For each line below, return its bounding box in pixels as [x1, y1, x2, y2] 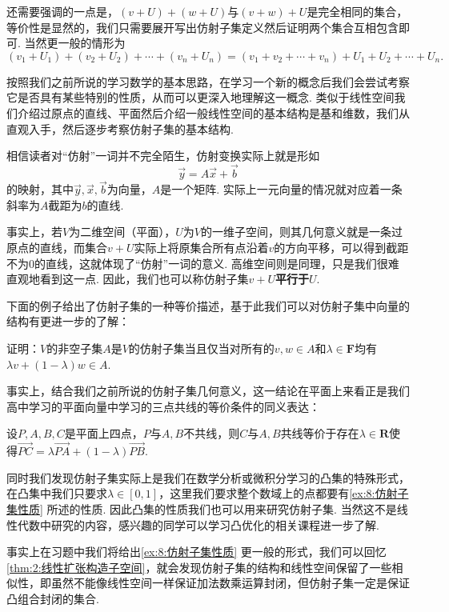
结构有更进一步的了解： [6, 313, 130, 330]
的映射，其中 [6, 181, 74, 198]
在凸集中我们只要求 [6, 485, 107, 502]
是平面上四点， [64, 425, 143, 442]
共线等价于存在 [280, 425, 359, 442]
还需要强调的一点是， [6, 3, 118, 19]
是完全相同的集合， [307, 3, 408, 19]
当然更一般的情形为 [24, 34, 126, 51]
